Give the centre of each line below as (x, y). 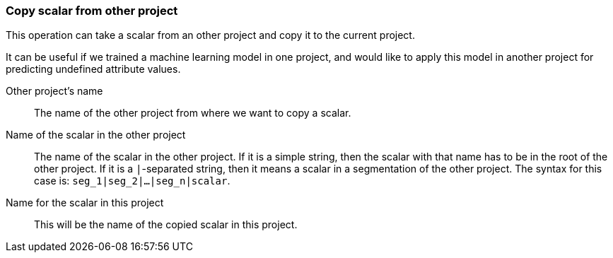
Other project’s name (54, 91)
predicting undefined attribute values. (93, 69)
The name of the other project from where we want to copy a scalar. (193, 113)
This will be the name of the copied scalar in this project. (166, 225)
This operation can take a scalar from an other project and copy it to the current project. (210, 35)
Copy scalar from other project (92, 11)
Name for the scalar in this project (85, 203)
